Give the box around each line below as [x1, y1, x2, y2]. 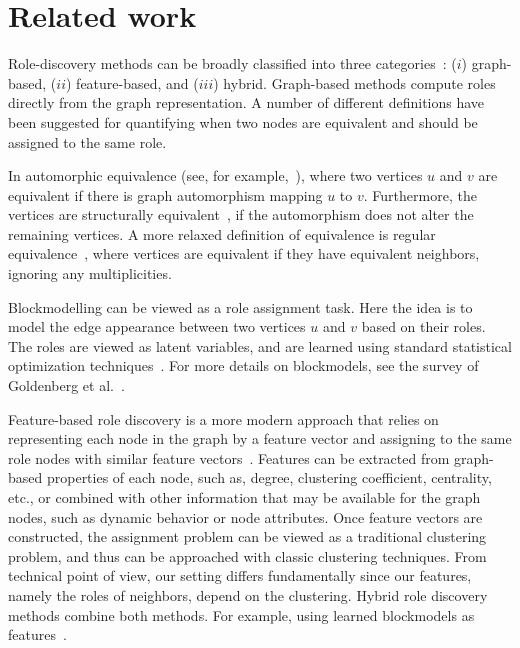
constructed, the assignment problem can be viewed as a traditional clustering [8, 526, 487, 547]
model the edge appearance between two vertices [8, 316, 306, 337]
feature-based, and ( [76, 72, 199, 93]
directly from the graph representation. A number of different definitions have [8, 92, 485, 113]
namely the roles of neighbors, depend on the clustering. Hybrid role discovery [8, 584, 488, 605]
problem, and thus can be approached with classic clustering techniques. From [8, 545, 487, 566]
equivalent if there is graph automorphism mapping [8, 184, 323, 205]
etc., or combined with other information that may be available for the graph [8, 487, 481, 507]
